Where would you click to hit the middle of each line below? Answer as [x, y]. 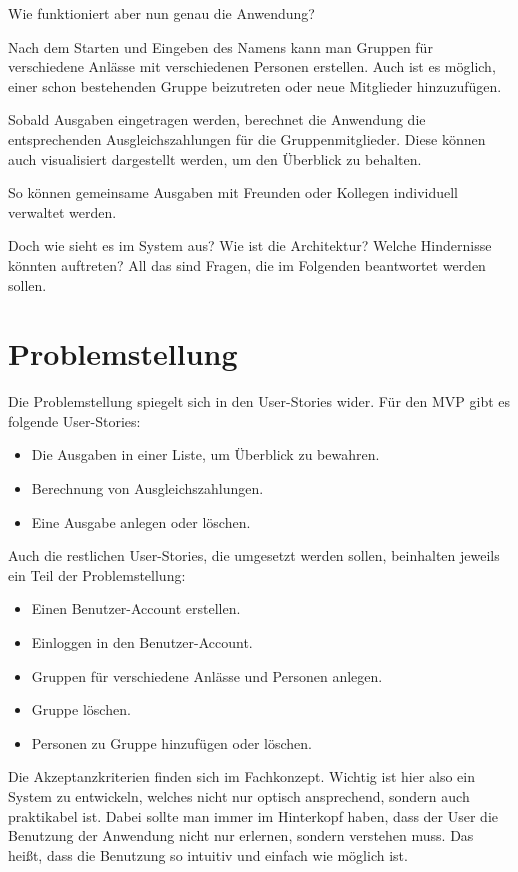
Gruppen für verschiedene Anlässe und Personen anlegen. [207, 675]
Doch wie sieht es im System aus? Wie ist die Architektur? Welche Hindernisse [250, 245]
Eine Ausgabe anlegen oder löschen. [141, 521]
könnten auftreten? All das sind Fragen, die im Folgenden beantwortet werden [247, 264]
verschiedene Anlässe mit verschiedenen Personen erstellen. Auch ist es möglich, [252, 66]
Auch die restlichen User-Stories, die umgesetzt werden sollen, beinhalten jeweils [254, 555]
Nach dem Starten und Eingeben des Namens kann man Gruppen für [220, 46]
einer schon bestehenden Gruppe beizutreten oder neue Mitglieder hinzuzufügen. [255, 85]
